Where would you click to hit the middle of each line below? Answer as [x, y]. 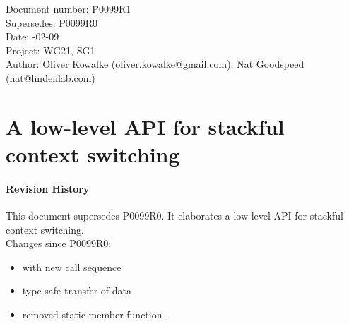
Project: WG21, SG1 [51, 50]
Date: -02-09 [32, 36]
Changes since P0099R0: [59, 243]
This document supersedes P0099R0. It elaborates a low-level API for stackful [174, 215]
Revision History [48, 188]
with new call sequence [72, 266]
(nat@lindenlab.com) [51, 77]
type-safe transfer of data [77, 290]
